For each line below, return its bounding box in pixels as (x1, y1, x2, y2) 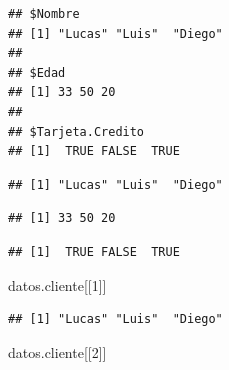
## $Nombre (8, 7, 80, 21)
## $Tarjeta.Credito (8, 124, 145, 139)
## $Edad (8, 65, 66, 80)
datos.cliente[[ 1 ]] (8, 274, 107, 295)
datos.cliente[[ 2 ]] (8, 341, 107, 362)
